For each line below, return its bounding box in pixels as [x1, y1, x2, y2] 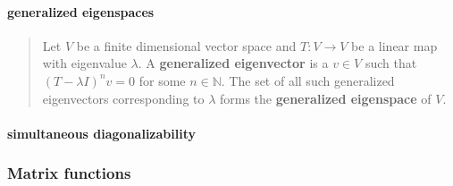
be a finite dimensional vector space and [76, 36, 297, 55]
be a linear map [351, 36, 438, 55]
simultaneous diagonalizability [7, 123, 196, 142]
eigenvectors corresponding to [42, 89, 205, 107]
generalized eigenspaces [7, 2, 155, 21]
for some [138, 71, 186, 89]
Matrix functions [7, 162, 131, 184]
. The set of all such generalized [221, 71, 395, 89]
